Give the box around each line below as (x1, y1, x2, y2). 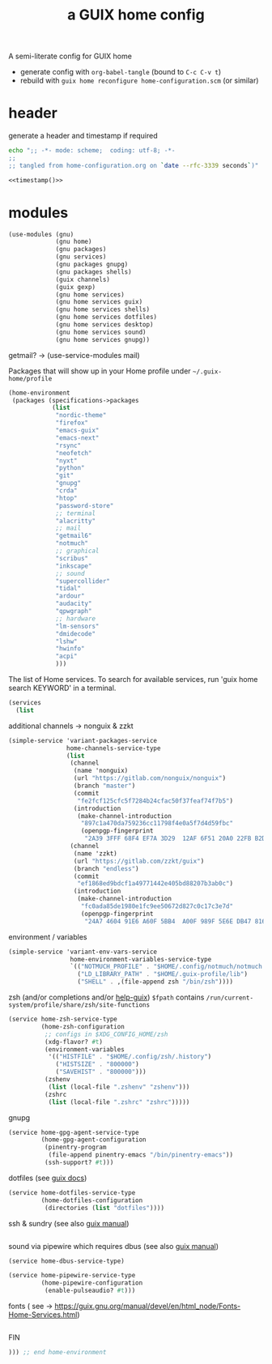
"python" (55, 464, 85, 472)
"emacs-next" (55, 433, 100, 442)
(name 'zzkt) (73, 849, 117, 858)
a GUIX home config (67, 6, 205, 24)
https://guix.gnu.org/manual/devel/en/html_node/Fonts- (54, 1302, 241, 1311)
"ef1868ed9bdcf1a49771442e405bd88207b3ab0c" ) (77, 880, 233, 888)
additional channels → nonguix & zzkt (8, 721, 134, 731)
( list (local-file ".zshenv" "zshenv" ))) (48, 1083, 190, 1091)
